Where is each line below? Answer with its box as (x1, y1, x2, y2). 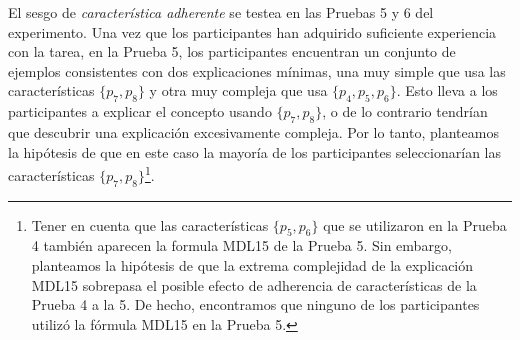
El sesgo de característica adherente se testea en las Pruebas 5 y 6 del (8, 2, 434, 22)
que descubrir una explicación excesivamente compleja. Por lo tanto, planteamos (8, 121, 499, 142)
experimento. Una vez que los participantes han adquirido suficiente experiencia (8, 21, 497, 42)
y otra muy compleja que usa (149, 80, 328, 101)
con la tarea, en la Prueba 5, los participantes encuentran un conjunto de (8, 41, 456, 62)
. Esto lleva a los (396, 80, 498, 101)
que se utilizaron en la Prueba (323, 214, 507, 235)
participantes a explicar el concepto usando (8, 101, 272, 122)
